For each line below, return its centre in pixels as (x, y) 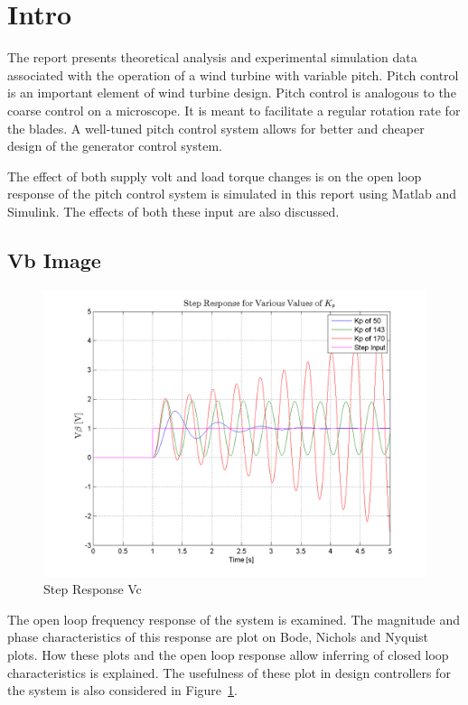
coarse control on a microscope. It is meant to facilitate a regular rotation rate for (234, 110)
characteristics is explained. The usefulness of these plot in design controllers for (229, 672)
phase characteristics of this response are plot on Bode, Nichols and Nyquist (218, 637)
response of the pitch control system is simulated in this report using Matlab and (232, 194)
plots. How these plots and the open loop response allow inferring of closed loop (228, 655)
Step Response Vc (93, 589)
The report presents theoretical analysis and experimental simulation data (212, 57)
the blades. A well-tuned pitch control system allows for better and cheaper (216, 128)
